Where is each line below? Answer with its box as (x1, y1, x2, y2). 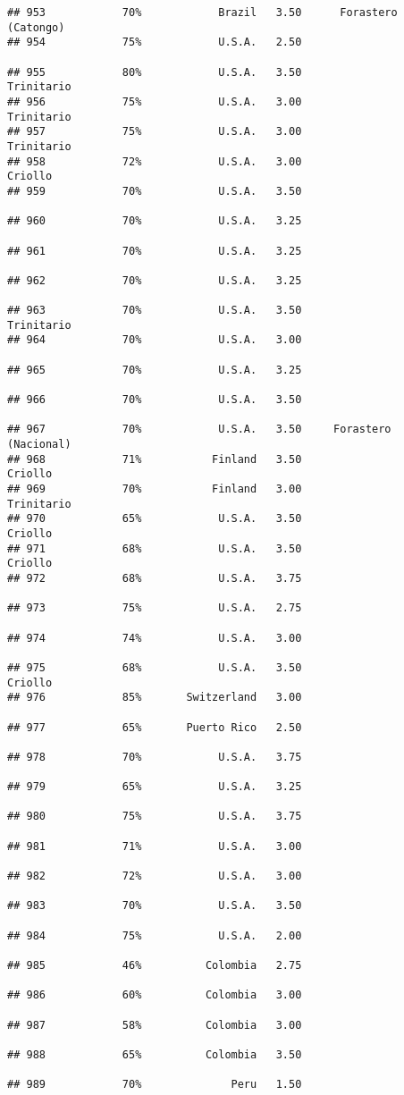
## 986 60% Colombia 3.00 (7, 989, 302, 1002)
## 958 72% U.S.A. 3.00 (7, 155, 302, 168)
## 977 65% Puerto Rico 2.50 (7, 720, 302, 734)
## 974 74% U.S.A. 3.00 (7, 631, 302, 644)
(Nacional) (7, 438, 72, 451)
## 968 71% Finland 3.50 (7, 452, 302, 466)
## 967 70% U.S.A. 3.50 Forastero (7, 423, 391, 436)
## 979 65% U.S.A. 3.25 (7, 780, 302, 794)
